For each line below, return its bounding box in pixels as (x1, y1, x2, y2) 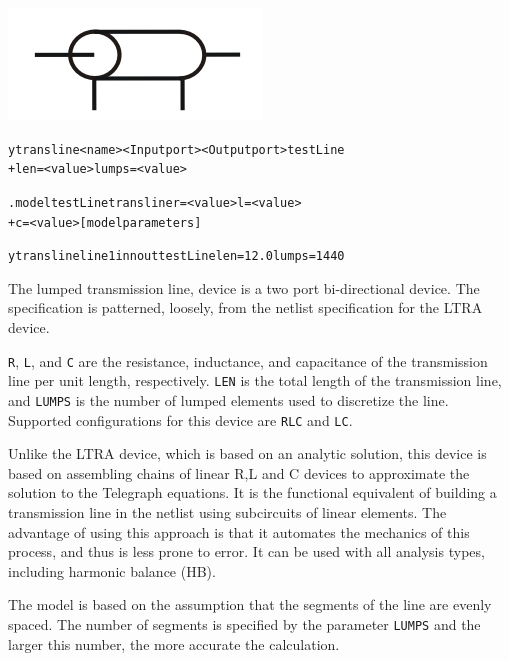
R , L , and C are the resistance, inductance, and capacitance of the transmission (8, 350, 488, 371)
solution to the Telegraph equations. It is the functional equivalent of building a (8, 482, 497, 503)
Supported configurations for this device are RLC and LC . (8, 409, 353, 430)
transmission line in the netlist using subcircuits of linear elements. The (8, 502, 447, 523)
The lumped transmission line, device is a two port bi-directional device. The (8, 277, 480, 298)
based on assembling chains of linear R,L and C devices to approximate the (8, 462, 470, 483)
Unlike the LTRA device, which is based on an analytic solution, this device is (8, 443, 487, 464)
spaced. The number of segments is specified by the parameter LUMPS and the (8, 614, 481, 635)
